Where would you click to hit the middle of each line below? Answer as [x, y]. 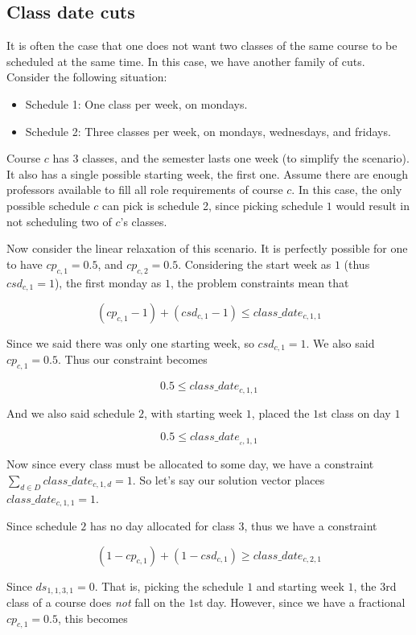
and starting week [300, 586]
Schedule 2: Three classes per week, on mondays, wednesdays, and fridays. [208, 131]
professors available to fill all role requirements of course [145, 190]
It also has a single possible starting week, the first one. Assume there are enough [207, 173]
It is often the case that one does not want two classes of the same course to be [202, 45]
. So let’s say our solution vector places [229, 479]
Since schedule [42, 525]
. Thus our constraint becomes [133, 359]
